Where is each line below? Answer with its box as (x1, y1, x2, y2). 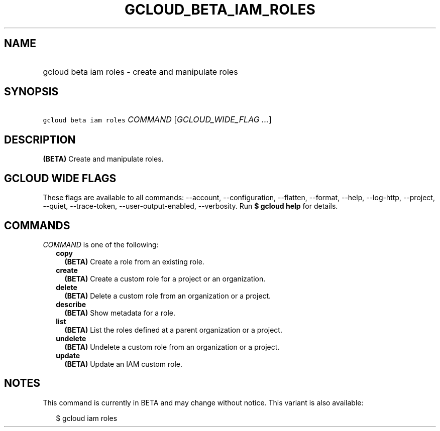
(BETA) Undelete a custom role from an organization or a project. (64, 342, 280, 351)
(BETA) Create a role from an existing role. (64, 257, 204, 266)
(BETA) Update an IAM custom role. (64, 359, 182, 368)
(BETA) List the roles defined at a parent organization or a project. (64, 325, 282, 334)
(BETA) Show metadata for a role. (64, 308, 176, 317)
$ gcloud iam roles (56, 413, 118, 422)
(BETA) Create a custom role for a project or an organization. (64, 274, 266, 283)
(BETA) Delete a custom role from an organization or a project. (64, 291, 271, 300)
